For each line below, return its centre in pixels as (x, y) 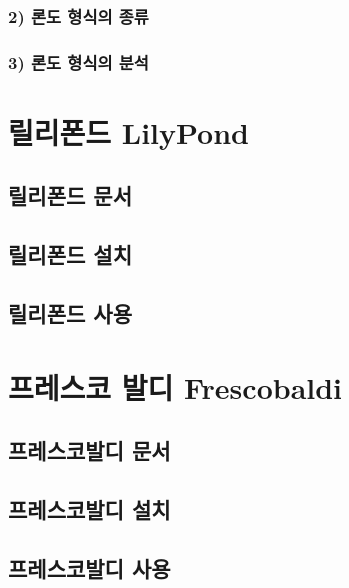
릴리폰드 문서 (70, 195)
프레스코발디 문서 (89, 450)
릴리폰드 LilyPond (128, 131)
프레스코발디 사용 (89, 567)
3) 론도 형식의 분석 (78, 61)
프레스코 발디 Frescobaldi (175, 386)
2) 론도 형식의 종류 (78, 15)
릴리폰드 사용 (70, 313)
